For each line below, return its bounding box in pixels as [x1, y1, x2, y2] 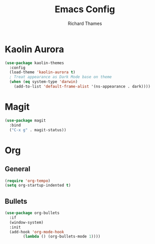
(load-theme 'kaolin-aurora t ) [9, 70, 76, 75]
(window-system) [9, 220, 44, 225]
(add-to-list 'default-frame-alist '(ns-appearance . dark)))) [14, 84, 151, 89]
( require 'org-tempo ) [5, 178, 51, 184]
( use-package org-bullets [5, 210, 59, 216]
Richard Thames [68, 20, 102, 26]
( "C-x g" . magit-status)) [9, 127, 67, 133]
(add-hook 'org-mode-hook [9, 229, 65, 234]
